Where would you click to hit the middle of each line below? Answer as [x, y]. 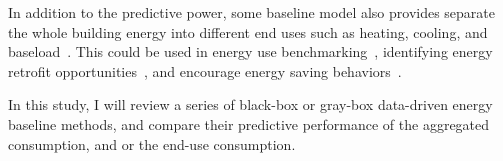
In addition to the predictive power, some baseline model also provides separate [252, 12]
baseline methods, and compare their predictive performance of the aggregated [249, 123]
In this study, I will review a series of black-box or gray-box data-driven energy [250, 104]
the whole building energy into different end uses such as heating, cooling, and [248, 31]
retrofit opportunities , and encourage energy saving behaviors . [205, 70]
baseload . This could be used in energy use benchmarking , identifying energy [250, 51]
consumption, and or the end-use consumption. [152, 143]
